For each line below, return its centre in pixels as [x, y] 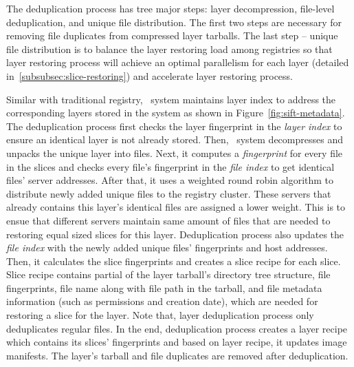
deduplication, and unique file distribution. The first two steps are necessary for [174, 22]
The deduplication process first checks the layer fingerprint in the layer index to [174, 126]
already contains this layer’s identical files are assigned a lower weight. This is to [176, 207]
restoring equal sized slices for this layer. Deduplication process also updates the [175, 234]
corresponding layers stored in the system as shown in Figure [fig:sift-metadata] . [176, 113]
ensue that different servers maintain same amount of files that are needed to [168, 220]
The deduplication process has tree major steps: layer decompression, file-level [170, 8]
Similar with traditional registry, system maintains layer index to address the [171, 99]
